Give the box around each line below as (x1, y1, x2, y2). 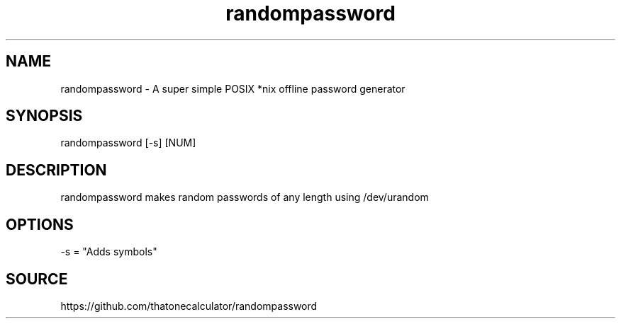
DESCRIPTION (6, 161, 107, 179)
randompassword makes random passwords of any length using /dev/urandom (60, 191, 429, 204)
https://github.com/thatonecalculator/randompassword (60, 299, 318, 312)
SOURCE (6, 270, 68, 288)
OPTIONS (6, 215, 74, 233)
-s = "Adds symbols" (60, 245, 157, 258)
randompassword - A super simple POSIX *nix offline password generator (60, 82, 405, 95)
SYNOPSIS (6, 107, 83, 125)
